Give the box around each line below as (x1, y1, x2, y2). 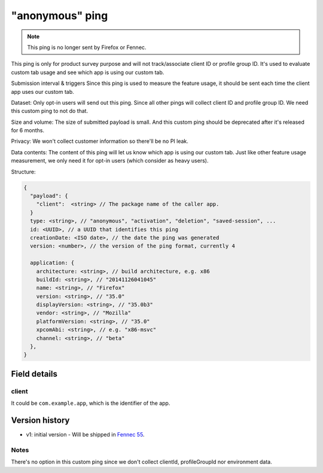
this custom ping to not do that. (11, 108, 89, 115)
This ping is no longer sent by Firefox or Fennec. (27, 44, 147, 51)
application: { (30, 260, 75, 266)
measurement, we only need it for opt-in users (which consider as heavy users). (11, 157, 209, 164)
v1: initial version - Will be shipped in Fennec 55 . (26, 431, 145, 438)
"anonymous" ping (11, 9, 108, 22)
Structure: (11, 168, 36, 175)
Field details (11, 368, 58, 379)
